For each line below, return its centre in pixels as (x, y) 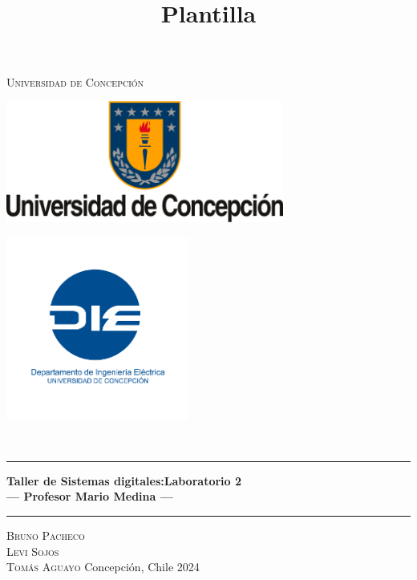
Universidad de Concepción (75, 81)
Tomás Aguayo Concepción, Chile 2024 (103, 567)
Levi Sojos (33, 551)
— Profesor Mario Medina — (90, 496)
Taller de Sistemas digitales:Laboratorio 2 (124, 480)
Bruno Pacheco (46, 535)
